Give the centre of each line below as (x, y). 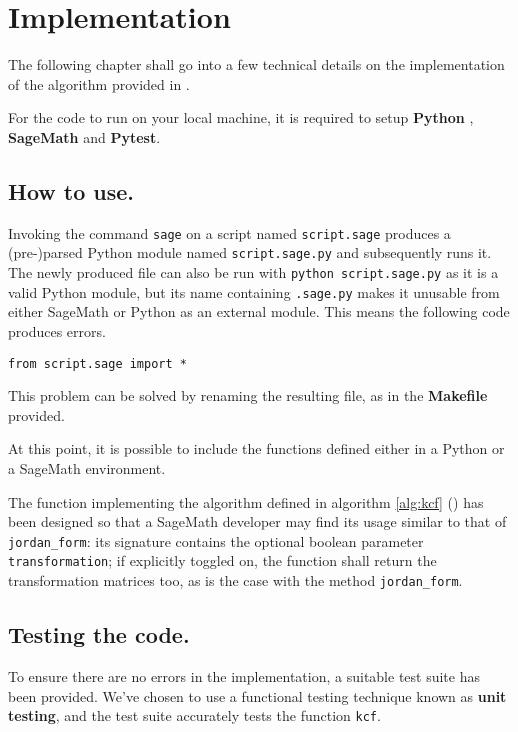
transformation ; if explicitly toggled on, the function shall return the (222, 560)
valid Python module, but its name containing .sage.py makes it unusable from (254, 291)
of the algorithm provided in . (99, 83)
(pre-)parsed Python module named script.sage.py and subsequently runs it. (250, 252)
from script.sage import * (97, 363)
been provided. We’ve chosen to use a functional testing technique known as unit (257, 695)
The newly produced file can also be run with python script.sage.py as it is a (253, 272)
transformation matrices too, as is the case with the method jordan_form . (235, 580)
